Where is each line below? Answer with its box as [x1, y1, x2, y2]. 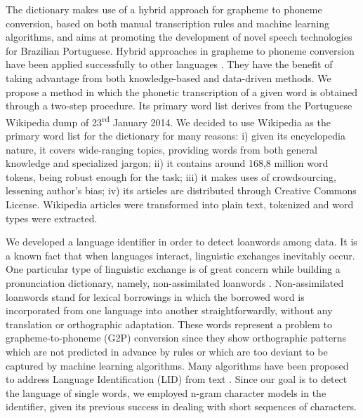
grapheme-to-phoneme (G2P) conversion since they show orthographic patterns [6, 330, 346, 345]
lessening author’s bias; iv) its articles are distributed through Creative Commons [6, 183, 357, 198]
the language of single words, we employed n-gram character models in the [6, 385, 326, 400]
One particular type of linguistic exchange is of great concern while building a [6, 262, 341, 276]
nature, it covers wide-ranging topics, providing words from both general [6, 142, 317, 156]
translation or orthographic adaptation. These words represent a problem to [6, 316, 332, 331]
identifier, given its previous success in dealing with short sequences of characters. [6, 399, 357, 414]
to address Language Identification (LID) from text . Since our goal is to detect [6, 372, 348, 386]
